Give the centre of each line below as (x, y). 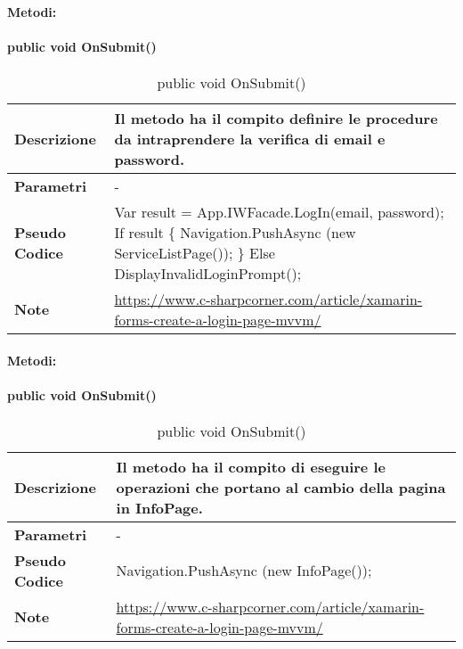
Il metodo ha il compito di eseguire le (251, 466)
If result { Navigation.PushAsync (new (235, 232)
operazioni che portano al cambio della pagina (281, 487)
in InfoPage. (159, 507)
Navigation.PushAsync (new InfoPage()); (244, 571)
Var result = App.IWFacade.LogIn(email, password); (279, 211)
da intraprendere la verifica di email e (250, 138)
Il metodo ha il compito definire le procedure (276, 118)
